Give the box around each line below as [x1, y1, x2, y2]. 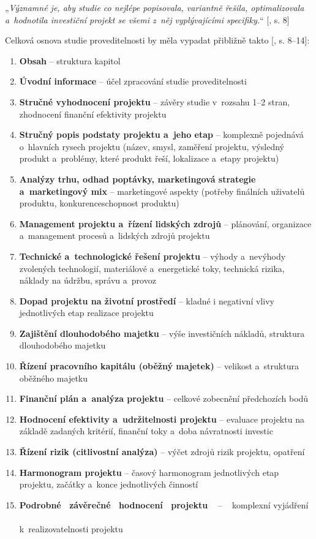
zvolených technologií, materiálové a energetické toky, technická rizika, [19, 262, 285, 274]
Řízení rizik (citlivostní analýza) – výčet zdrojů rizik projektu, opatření [19, 445, 305, 458]
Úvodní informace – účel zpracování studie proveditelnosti [19, 75, 247, 88]
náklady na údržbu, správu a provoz [19, 274, 156, 287]
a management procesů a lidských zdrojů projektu [19, 229, 210, 242]
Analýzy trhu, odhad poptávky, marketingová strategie [19, 172, 256, 185]
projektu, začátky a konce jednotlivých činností [19, 478, 198, 491]
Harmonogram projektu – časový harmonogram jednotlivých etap [19, 466, 279, 478]
